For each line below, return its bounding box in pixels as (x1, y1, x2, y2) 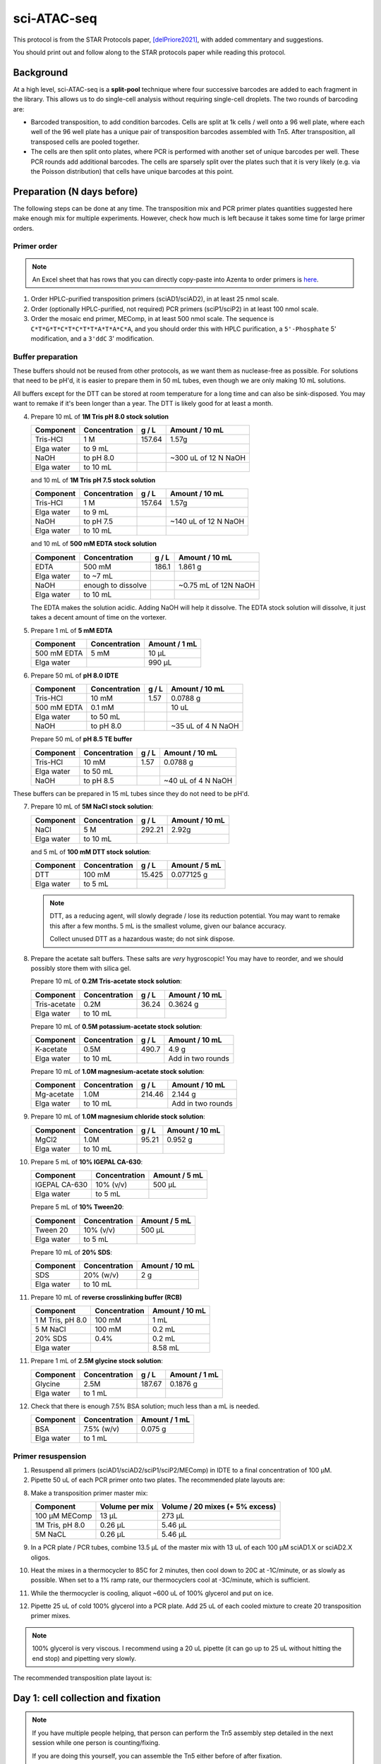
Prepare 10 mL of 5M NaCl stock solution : (30, 802, 154, 811)
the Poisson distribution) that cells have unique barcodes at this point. (30, 167, 234, 176)
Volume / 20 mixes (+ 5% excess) (161, 1502, 277, 1511)
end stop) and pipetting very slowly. (32, 1654, 137, 1662)
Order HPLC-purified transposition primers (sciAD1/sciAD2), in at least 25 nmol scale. (30, 295, 279, 303)
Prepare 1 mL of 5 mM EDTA (30, 626, 113, 634)
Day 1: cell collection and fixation (13, 1692, 162, 1704)
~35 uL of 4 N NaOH (170, 721, 239, 731)
